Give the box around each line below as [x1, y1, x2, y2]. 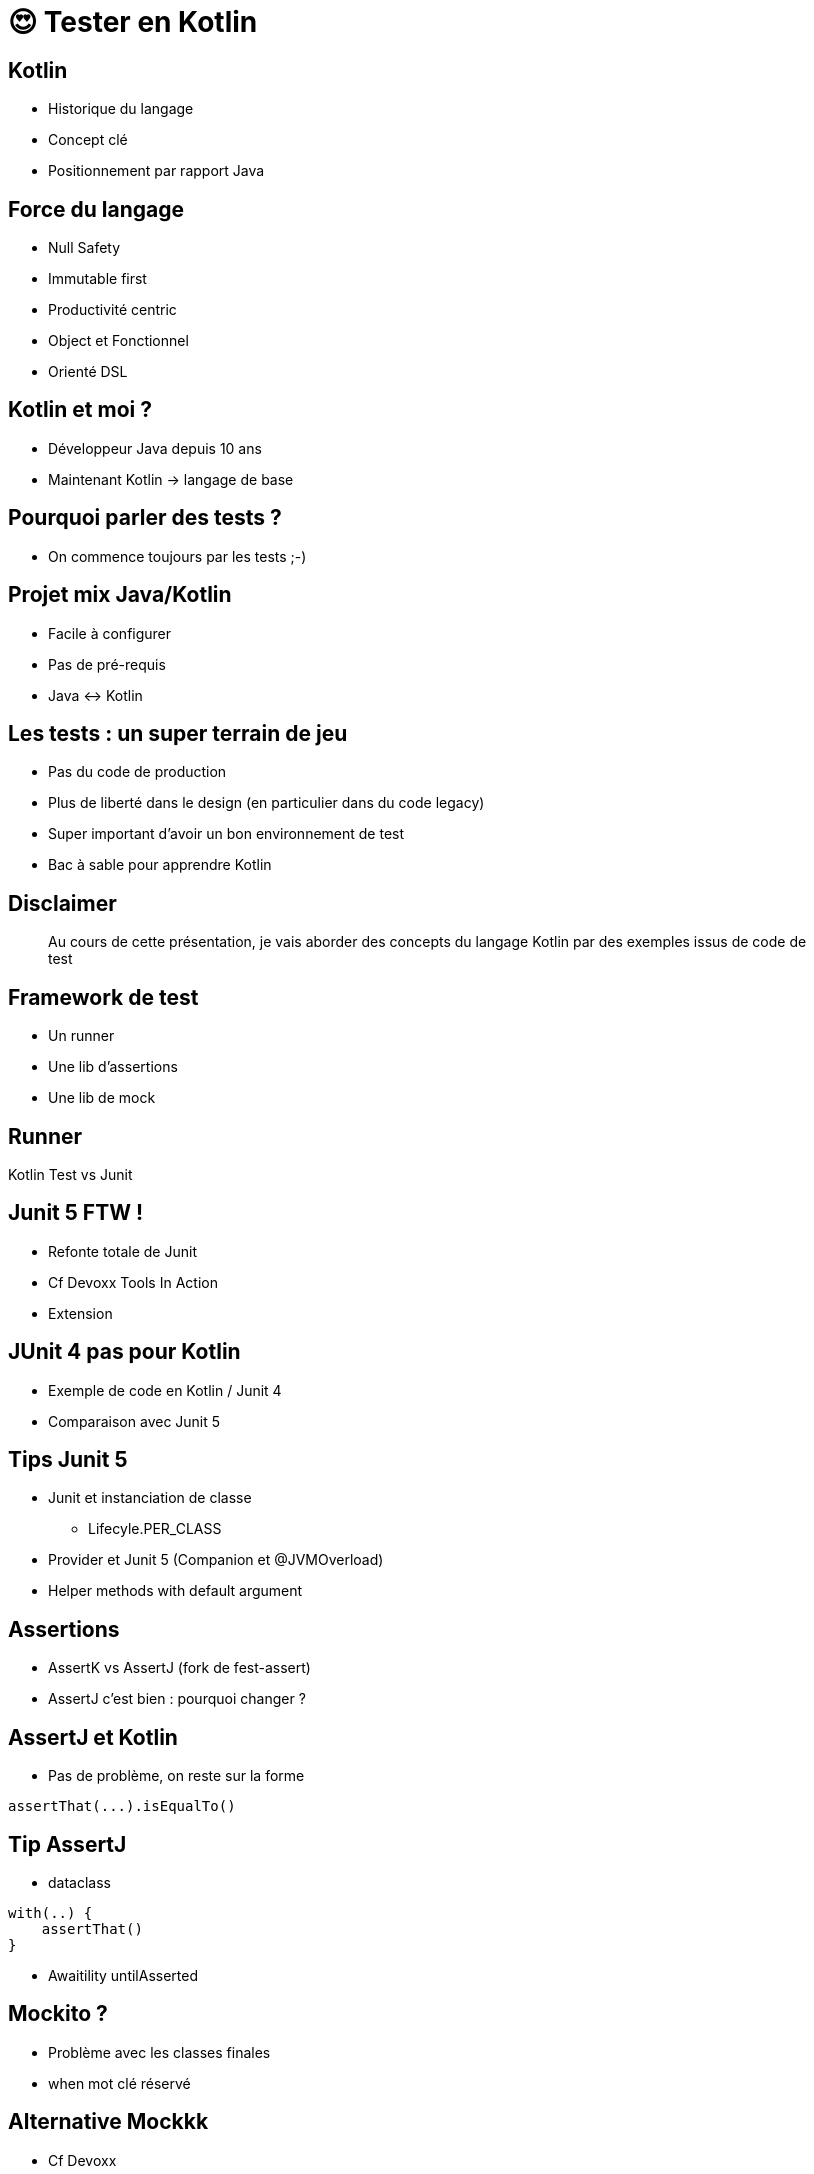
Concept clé [48, 131, 128, 149]
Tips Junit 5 [8, 1447, 128, 1473]
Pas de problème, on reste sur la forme [48, 1767, 305, 1785]
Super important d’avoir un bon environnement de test [48, 825, 405, 843]
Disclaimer [8, 890, 117, 916]
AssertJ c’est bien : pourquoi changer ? [48, 1690, 306, 1708]
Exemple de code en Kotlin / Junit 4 [48, 1381, 282, 1399]
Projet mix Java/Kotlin [8, 582, 232, 608]
